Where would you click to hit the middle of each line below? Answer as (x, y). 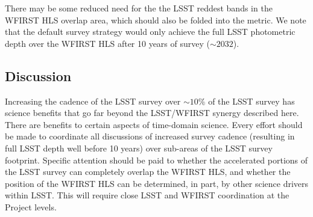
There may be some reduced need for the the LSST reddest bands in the (139, 8)
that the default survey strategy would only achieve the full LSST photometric (150, 32)
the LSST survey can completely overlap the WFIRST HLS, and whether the (148, 172)
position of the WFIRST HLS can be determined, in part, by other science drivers (157, 183)
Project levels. (31, 206)
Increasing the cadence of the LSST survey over (93, 101)
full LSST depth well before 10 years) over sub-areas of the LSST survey (139, 148)
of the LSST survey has (251, 101)
